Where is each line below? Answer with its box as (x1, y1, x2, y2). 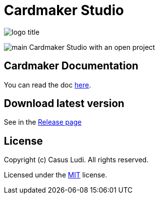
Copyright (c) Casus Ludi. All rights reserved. (4, 155, 149, 164)
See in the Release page (4, 118, 82, 127)
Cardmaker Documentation (4, 60, 139, 72)
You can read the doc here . (4, 80, 91, 89)
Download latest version (4, 97, 124, 110)
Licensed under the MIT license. (4, 171, 107, 179)
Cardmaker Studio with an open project (29, 43, 155, 51)
